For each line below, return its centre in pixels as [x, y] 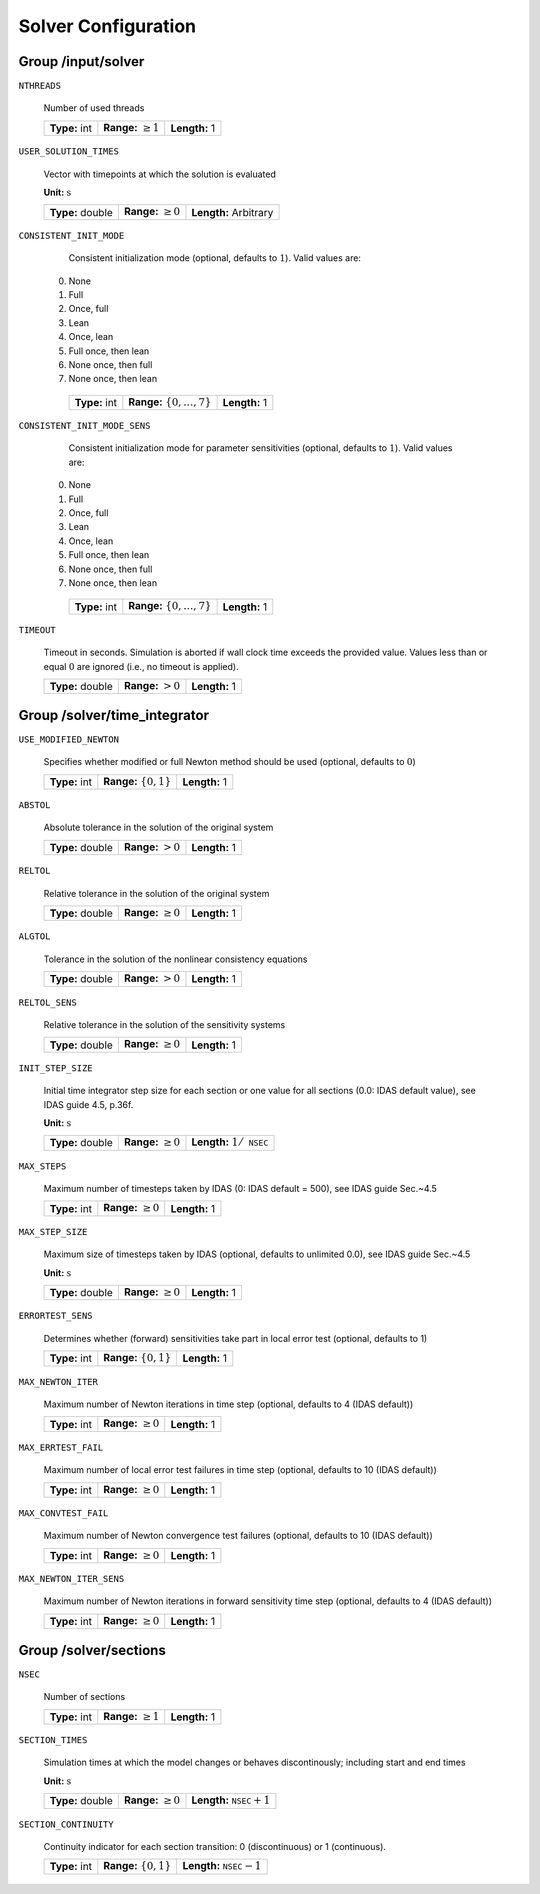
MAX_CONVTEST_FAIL [63, 1513]
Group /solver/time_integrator [114, 715]
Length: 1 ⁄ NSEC [230, 1142]
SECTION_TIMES [53, 1739]
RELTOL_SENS [47, 1002]
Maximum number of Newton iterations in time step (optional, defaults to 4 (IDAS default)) [228, 1404]
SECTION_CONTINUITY [66, 1824]
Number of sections [84, 1697]
